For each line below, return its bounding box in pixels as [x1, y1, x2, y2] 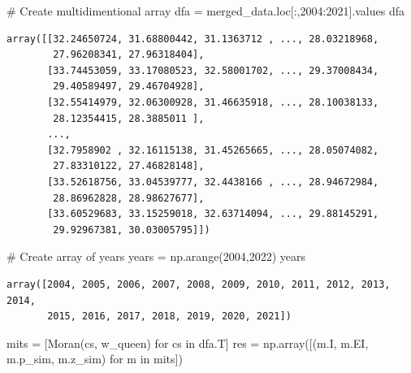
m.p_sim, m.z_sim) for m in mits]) [6, 350, 183, 367]
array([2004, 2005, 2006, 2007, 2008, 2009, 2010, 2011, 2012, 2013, [6, 278, 391, 290]
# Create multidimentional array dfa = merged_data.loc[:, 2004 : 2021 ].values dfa [6, 2, 405, 19]
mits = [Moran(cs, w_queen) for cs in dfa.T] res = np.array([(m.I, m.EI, [6, 334, 369, 351]
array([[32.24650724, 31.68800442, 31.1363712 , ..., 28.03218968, [6, 33, 379, 45]
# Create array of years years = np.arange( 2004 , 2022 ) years [6, 248, 306, 265]
